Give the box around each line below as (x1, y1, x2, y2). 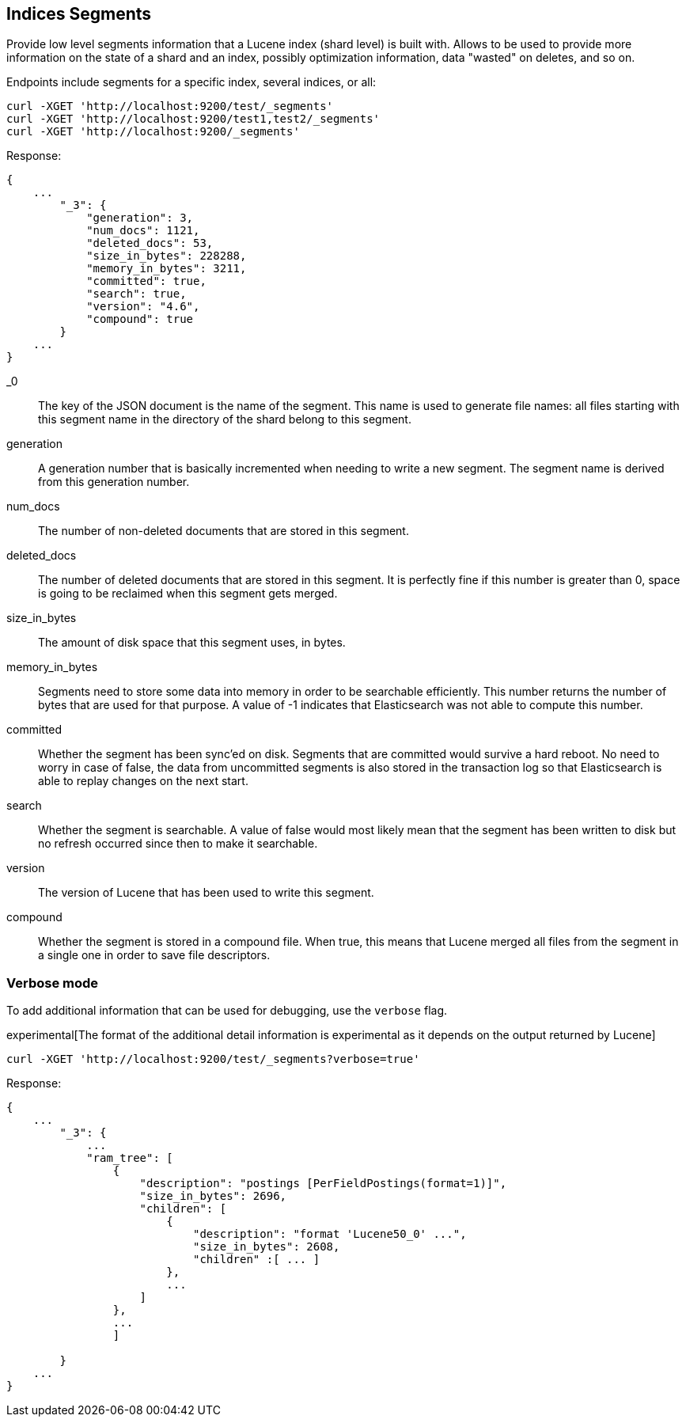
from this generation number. (38, 475, 190, 489)
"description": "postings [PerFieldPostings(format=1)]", (139, 1177, 507, 1190)
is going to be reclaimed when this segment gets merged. (38, 586, 338, 601)
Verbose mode (6, 974, 99, 991)
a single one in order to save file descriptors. (38, 948, 271, 962)
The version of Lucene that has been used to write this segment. (38, 886, 374, 900)
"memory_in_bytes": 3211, (86, 262, 247, 275)
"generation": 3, (86, 211, 194, 225)
